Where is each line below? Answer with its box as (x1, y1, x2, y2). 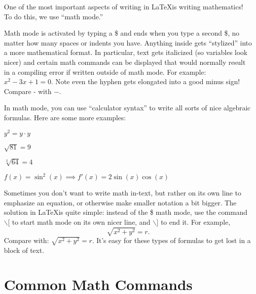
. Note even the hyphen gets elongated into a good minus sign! (51, 76, 240, 87)
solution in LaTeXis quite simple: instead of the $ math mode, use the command (4, 207, 248, 217)
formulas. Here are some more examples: (4, 112, 126, 122)
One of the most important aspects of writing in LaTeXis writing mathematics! (4, 1, 243, 11)
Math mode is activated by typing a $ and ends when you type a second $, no (4, 28, 239, 38)
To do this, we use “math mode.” (4, 11, 103, 21)
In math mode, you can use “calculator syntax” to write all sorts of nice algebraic (4, 102, 251, 113)
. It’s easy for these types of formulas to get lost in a (92, 235, 251, 245)
